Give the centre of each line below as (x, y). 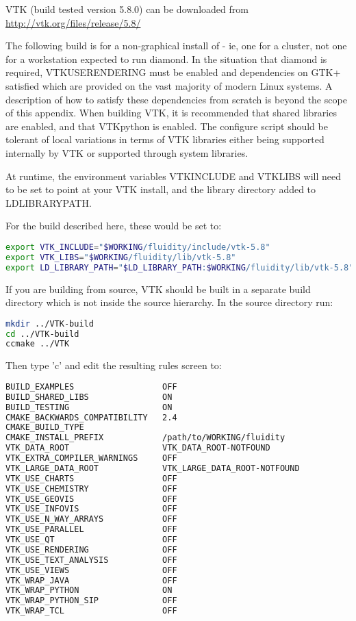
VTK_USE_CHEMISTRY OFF (91, 489)
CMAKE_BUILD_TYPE (45, 428)
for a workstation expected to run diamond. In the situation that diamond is (166, 59)
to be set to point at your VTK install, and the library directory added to (161, 189)
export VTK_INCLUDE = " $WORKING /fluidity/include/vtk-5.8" (138, 247)
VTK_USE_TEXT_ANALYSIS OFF (91, 560)
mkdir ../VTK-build (50, 324)
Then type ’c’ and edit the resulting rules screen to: (114, 365)
